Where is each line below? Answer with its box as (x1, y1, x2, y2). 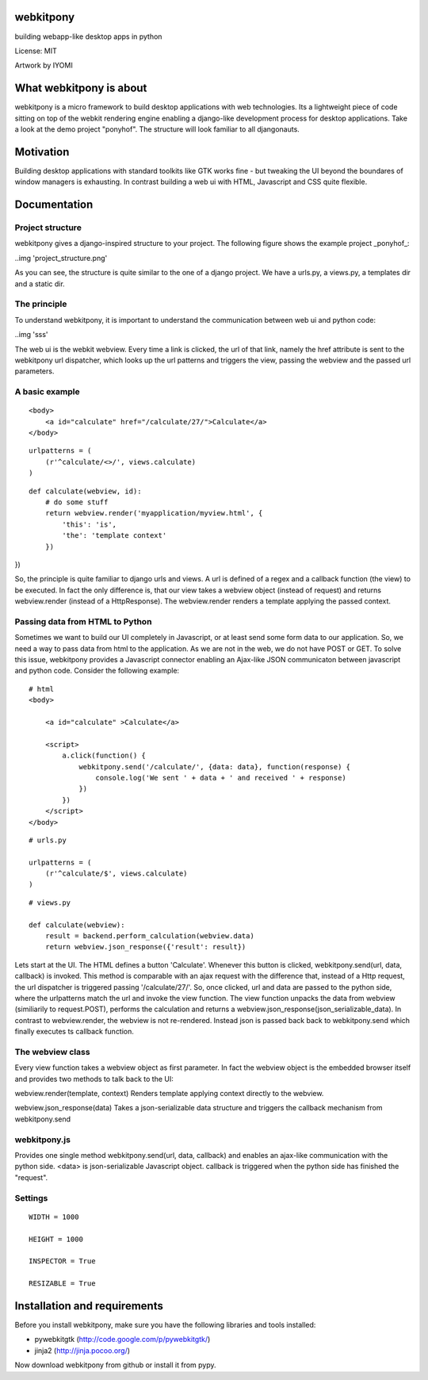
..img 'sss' (14, 330, 48, 339)
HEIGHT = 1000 (29, 1234, 83, 1244)
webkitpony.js (14, 1134, 71, 1145)
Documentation (14, 198, 94, 212)
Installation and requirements (14, 1299, 164, 1313)
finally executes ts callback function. (14, 1027, 135, 1037)
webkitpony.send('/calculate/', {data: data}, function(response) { (78, 762, 351, 771)
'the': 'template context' (62, 531, 167, 540)
